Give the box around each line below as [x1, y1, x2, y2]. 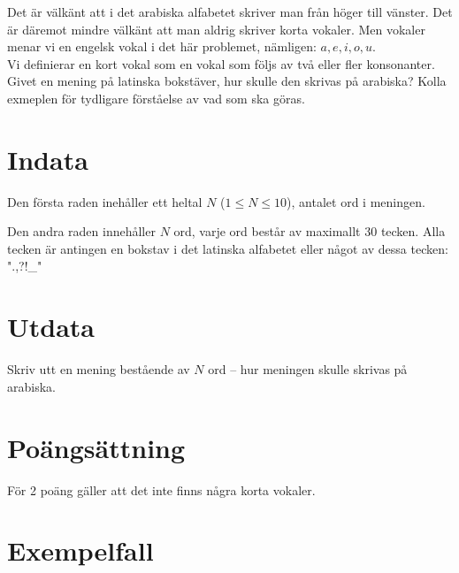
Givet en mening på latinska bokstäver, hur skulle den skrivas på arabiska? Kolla [7, 72, 447, 90]
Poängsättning [7, 429, 186, 465]
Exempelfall [7, 532, 154, 569]
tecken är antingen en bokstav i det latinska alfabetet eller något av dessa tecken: [7, 239, 448, 257]
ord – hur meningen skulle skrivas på [208, 360, 408, 378]
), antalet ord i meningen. [287, 192, 425, 210]
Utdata [7, 309, 96, 345]
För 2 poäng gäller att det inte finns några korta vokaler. [7, 480, 316, 499]
